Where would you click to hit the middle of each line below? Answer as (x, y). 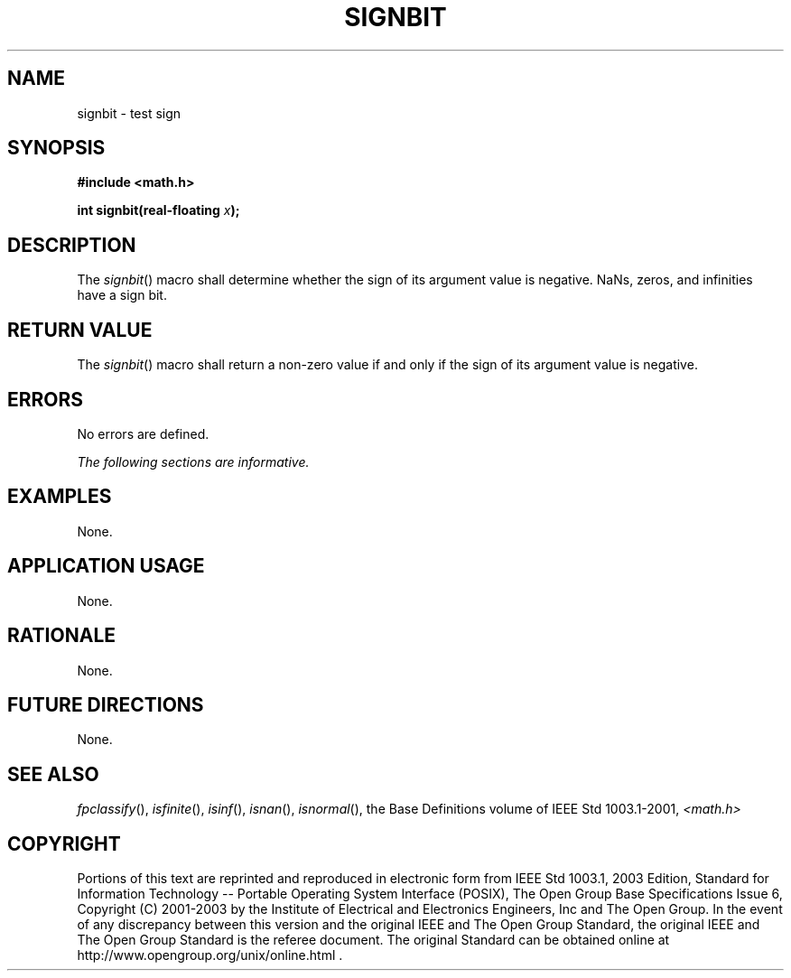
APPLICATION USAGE (106, 566)
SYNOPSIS (56, 148)
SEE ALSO (53, 774)
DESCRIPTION (72, 245)
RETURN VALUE (80, 330)
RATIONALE (62, 636)
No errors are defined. (143, 433)
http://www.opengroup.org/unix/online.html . (210, 955)
